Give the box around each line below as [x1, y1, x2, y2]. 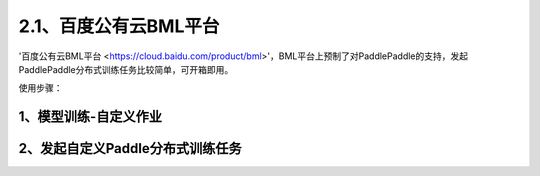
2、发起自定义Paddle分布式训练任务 [18, 140, 242, 157]
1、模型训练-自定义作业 [18, 108, 162, 125]
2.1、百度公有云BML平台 [18, 15, 220, 37]
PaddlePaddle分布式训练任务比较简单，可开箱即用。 [18, 63, 234, 75]
